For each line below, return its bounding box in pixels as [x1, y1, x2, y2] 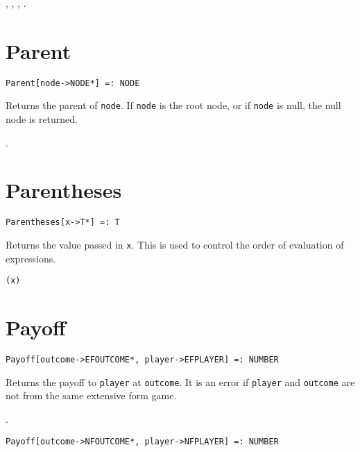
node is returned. [6, 112, 78, 126]
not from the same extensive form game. [6, 388, 177, 403]
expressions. [6, 251, 56, 265]
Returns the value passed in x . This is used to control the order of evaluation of [6, 237, 344, 251]
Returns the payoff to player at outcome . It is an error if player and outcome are [6, 374, 355, 389]
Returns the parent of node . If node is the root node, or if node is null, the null [6, 98, 341, 112]
